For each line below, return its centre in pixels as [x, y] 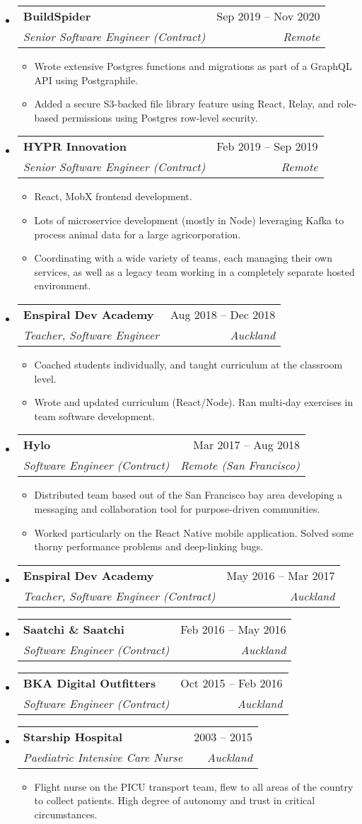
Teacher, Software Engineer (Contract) [119, 596]
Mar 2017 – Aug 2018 [247, 445]
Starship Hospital [73, 736]
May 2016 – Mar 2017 [281, 575]
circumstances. [66, 814]
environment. [63, 285]
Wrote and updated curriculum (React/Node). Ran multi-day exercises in [194, 402]
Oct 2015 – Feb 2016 [232, 683]
